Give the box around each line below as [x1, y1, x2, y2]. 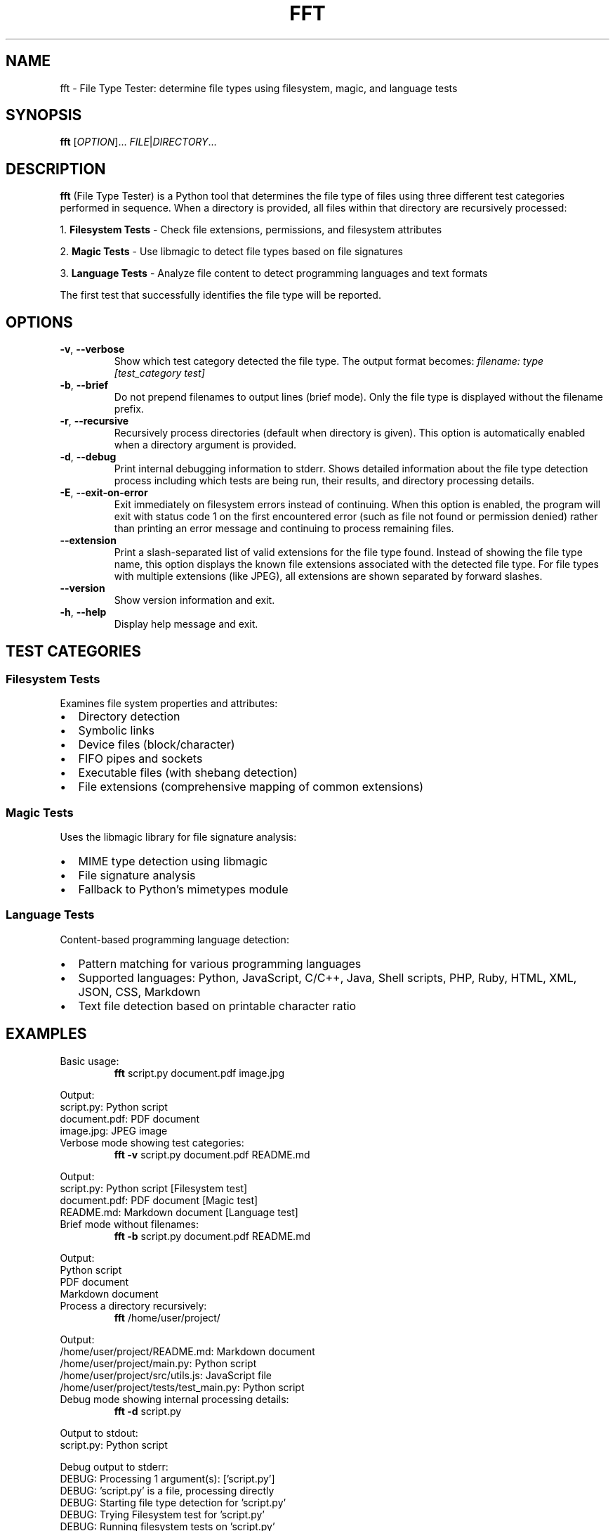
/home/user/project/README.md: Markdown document [60, 1345, 315, 1357]
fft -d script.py [114, 1404, 182, 1417]
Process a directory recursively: [60, 1299, 207, 1312]
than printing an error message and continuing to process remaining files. [114, 522, 454, 535]
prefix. [114, 403, 144, 415]
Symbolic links [78, 723, 154, 738]
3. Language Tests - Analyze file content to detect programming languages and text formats [60, 267, 488, 280]
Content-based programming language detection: [60, 933, 289, 945]
